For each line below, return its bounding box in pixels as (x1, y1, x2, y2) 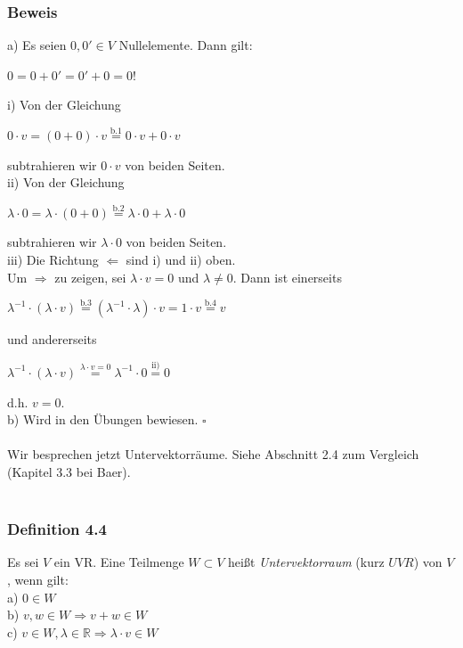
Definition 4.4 (7, 518, 107, 540)
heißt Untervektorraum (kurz (228, 553, 385, 571)
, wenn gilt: (7, 570, 69, 588)
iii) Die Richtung (7, 250, 99, 268)
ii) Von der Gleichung (7, 173, 125, 192)
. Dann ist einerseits (232, 267, 342, 286)
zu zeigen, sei (54, 267, 126, 286)
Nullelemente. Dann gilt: (118, 36, 253, 54)
